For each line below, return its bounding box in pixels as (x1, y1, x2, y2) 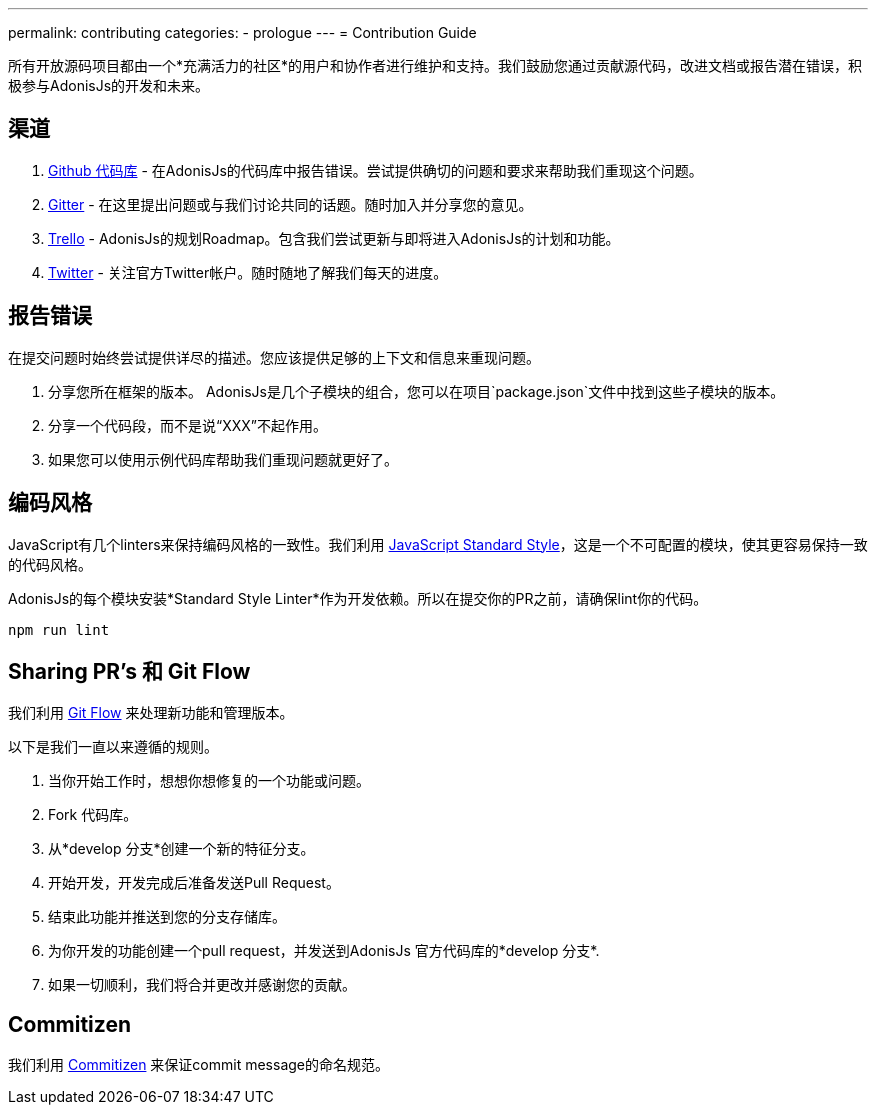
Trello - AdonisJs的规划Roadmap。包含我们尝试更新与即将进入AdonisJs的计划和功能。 (48, 229, 620, 247)
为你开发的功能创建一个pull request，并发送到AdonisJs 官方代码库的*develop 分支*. (48, 942, 600, 960)
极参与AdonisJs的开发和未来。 (8, 77, 210, 94)
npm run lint (8, 621, 110, 638)
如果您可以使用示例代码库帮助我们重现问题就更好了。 (48, 450, 398, 468)
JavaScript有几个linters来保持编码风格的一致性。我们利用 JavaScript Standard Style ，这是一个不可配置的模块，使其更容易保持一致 (8, 535, 868, 553)
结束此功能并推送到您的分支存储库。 (48, 908, 286, 926)
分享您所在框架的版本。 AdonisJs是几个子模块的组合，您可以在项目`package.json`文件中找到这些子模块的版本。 (48, 382, 785, 400)
